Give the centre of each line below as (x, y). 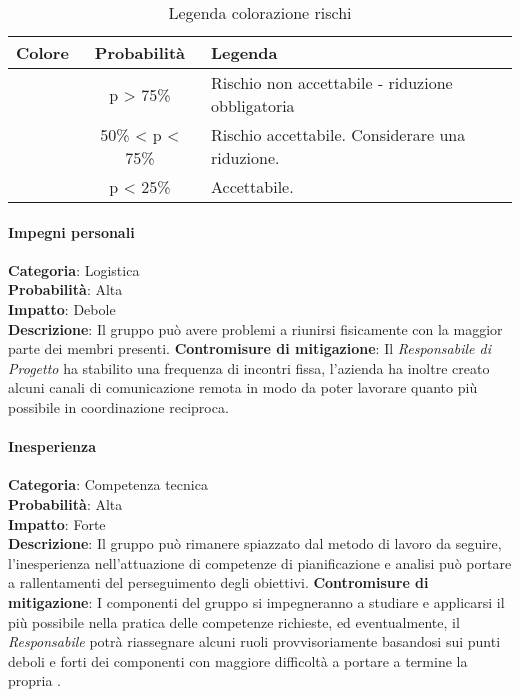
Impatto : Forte (57, 523)
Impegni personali (71, 231)
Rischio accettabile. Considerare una (338, 134)
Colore (42, 52)
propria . (34, 680)
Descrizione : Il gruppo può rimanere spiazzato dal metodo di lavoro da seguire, (255, 543)
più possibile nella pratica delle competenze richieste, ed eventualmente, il (234, 621)
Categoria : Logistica (74, 269)
